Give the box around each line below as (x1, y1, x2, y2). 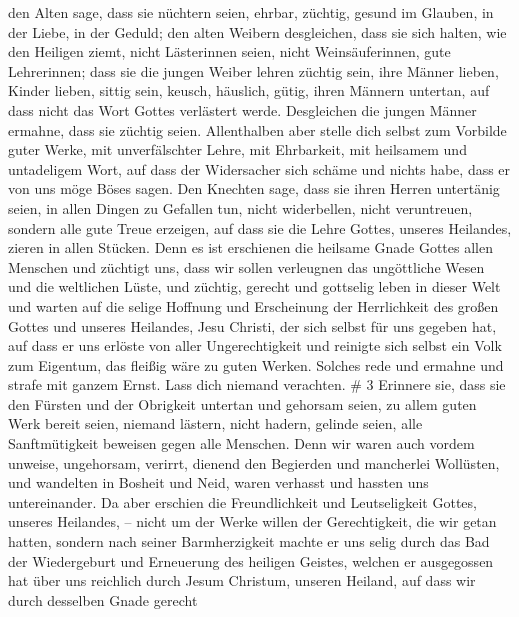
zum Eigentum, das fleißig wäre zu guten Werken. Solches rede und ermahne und (8, 354, 504, 375)
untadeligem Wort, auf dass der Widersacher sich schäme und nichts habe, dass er (8, 158, 511, 179)
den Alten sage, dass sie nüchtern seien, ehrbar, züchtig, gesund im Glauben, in (8, 2, 494, 22)
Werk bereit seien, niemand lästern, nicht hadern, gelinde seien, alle (8, 413, 423, 434)
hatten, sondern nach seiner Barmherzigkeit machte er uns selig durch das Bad (8, 531, 490, 552)
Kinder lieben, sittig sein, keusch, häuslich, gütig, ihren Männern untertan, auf (8, 80, 490, 101)
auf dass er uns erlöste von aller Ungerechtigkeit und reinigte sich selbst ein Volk (8, 335, 502, 356)
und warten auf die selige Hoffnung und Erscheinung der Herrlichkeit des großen (8, 295, 499, 316)
